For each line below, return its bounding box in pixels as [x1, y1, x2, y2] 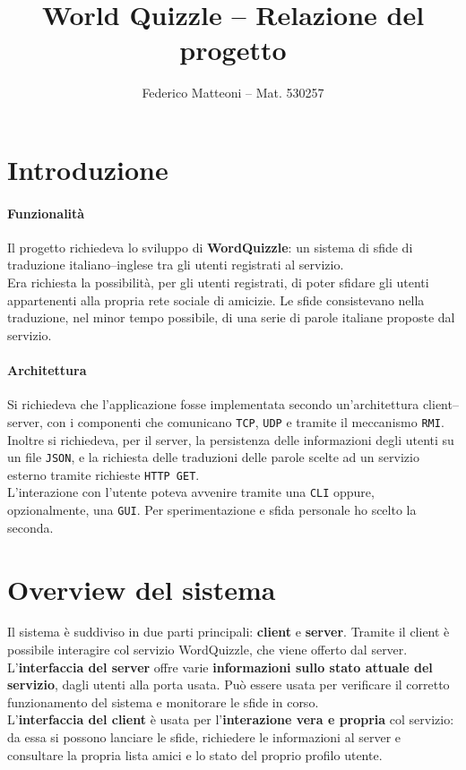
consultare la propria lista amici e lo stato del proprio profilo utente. [7, 745, 383, 764]
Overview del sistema [7, 570, 276, 607]
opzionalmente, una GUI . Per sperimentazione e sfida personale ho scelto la [7, 500, 417, 519]
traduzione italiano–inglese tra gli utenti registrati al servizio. [7, 255, 344, 274]
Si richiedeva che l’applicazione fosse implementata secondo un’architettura [7, 395, 419, 414]
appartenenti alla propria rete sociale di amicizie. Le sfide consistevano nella [7, 290, 425, 309]
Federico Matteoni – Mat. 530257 [142, 83, 324, 102]
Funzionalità [7, 203, 85, 222]
